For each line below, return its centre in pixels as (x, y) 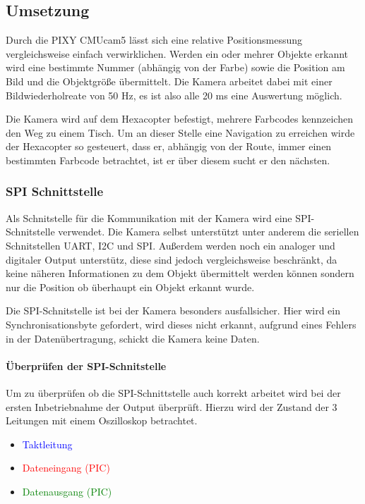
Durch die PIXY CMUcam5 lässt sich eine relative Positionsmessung (154, 40)
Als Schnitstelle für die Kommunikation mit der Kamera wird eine (149, 217)
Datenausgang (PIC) (67, 491)
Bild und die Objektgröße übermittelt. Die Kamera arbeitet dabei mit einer (169, 81)
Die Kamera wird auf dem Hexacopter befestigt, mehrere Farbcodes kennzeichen (179, 119)
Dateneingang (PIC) (66, 468)
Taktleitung (47, 444)
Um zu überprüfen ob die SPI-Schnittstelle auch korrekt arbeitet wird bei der (173, 392)
